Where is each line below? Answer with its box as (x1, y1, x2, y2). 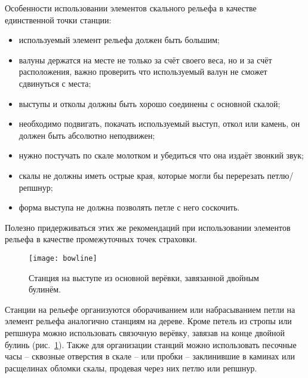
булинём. (29, 283, 61, 295)
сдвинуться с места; (19, 77, 91, 89)
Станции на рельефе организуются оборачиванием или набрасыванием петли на (5, 303, 295, 315)
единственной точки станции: (5, 13, 112, 26)
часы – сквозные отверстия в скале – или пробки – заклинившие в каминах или (5, 350, 295, 362)
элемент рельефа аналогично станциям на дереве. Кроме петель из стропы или (5, 315, 292, 327)
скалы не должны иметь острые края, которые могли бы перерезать (19, 169, 264, 181)
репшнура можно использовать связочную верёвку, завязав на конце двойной (5, 326, 285, 339)
